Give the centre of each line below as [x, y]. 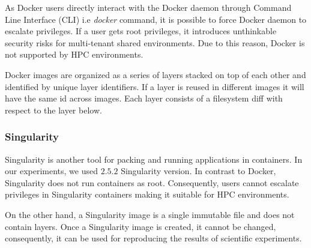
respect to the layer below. [53, 110]
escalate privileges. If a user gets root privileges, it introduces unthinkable [141, 31]
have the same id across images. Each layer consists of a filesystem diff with [144, 98]
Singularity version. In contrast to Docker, [198, 171]
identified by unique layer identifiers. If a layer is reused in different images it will [155, 86]
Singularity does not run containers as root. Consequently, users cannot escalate [152, 182]
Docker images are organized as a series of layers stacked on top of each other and [155, 74]
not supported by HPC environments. [74, 54]
